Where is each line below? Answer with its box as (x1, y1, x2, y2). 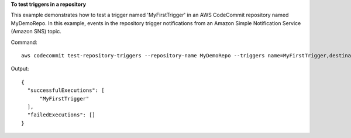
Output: (11, 65, 29, 73)
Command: (11, 39, 37, 46)
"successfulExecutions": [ (27, 87, 105, 94)
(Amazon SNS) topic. (11, 28, 61, 35)
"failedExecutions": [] (27, 112, 96, 118)
